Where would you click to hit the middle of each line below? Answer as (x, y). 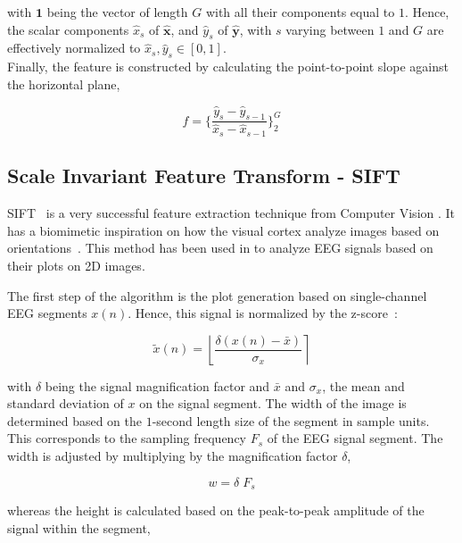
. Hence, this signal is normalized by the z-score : (263, 313)
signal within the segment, (79, 527)
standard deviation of (66, 403)
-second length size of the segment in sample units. (291, 420)
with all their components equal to (300, 12)
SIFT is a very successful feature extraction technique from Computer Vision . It (231, 213)
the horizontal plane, (64, 84)
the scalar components (68, 29)
